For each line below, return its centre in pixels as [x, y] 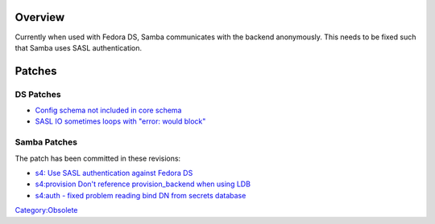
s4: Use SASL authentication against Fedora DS [114, 173]
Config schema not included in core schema [108, 110]
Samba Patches [46, 142]
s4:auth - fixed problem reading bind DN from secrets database [141, 195]
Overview [40, 17]
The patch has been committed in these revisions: [98, 158]
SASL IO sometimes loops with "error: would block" [120, 121]
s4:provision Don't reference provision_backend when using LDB [143, 184]
